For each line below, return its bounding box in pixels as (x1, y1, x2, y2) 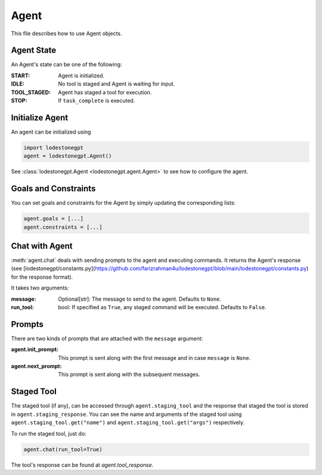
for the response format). (11, 273, 73, 280)
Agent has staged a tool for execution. (58, 88, 152, 95)
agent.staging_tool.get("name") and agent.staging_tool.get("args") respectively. (11, 419, 245, 426)
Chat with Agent (11, 240, 73, 251)
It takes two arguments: (11, 284, 69, 292)
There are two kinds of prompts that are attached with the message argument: (11, 335, 203, 342)
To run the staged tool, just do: (11, 430, 86, 437)
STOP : (11, 97, 27, 104)
